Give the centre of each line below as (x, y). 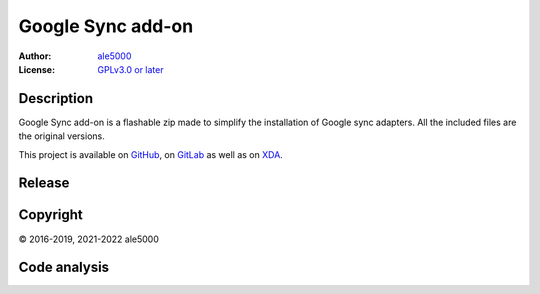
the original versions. (61, 136)
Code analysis (64, 267)
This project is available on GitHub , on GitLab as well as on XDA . (151, 154)
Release (44, 183)
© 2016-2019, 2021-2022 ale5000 (88, 239)
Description (56, 98)
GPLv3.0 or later (130, 69)
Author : (35, 56)
